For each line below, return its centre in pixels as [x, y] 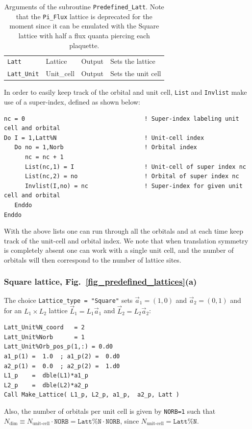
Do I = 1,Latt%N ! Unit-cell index [104, 138]
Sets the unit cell [136, 73]
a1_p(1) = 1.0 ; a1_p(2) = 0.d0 [62, 357]
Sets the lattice [133, 61]
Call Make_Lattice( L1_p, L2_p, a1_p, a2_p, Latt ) [92, 395]
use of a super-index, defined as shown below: [72, 102]
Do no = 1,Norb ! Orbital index [106, 147]
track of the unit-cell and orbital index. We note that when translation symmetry [126, 240]
